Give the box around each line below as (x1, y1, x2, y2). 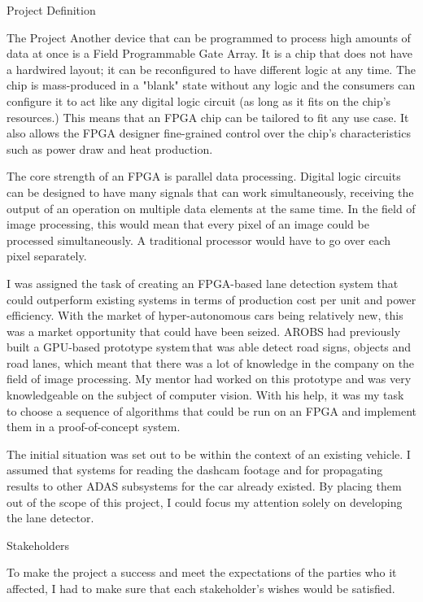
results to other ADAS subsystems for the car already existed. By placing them (7, 478, 402, 495)
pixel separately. (7, 247, 87, 264)
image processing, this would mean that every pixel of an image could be (7, 216, 369, 233)
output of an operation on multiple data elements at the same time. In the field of (7, 199, 416, 216)
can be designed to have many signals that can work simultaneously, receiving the (7, 183, 414, 200)
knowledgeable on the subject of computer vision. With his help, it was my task (7, 386, 404, 404)
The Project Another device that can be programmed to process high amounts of (7, 28, 411, 46)
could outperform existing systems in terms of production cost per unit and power (7, 290, 416, 308)
